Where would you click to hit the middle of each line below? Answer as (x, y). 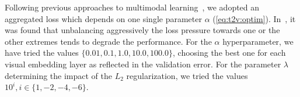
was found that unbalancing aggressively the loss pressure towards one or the (142, 30)
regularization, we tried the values (187, 75)
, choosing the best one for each (229, 53)
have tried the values (42, 53)
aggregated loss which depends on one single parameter (103, 18)
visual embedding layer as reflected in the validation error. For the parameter (143, 64)
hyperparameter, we (258, 41)
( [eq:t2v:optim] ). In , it (254, 18)
